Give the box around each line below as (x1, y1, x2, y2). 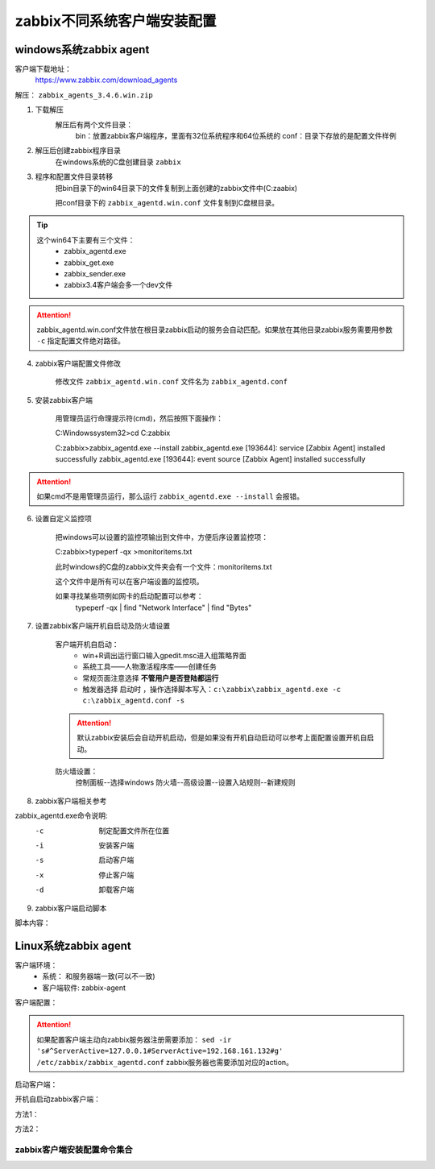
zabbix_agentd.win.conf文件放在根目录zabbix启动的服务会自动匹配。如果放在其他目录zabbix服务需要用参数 (36, 325, 393, 334)
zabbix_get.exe (64, 258, 114, 267)
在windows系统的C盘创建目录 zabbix (55, 157, 181, 167)
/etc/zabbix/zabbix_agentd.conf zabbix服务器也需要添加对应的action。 (36, 1057, 294, 1067)
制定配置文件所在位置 (98, 826, 169, 835)
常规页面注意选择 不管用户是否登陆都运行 (82, 673, 219, 682)
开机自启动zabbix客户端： (14, 1094, 101, 1104)
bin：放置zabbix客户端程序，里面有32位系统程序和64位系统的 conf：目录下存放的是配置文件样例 (75, 131, 396, 141)
